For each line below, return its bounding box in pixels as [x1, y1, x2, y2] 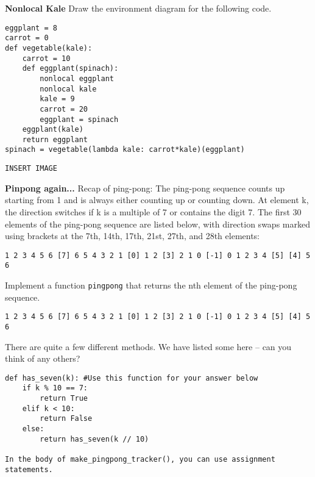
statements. [5, 465, 53, 474]
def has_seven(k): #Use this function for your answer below [5, 373, 258, 382]
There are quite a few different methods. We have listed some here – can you [5, 340, 292, 353]
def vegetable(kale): [5, 43, 93, 52]
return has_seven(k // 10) [40, 434, 149, 443]
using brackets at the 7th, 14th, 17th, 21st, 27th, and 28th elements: [5, 229, 260, 242]
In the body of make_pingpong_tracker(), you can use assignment [5, 455, 275, 464]
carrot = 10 [22, 54, 71, 63]
